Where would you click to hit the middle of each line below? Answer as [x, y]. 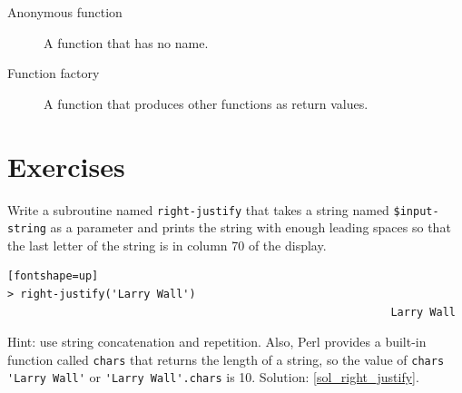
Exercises [66, 166]
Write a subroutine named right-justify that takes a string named [198, 209]
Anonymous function [65, 12]
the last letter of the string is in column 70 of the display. [167, 245]
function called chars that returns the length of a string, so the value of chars [226, 359]
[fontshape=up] [53, 276]
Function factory [54, 73]
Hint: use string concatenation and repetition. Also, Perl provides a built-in [217, 342]
